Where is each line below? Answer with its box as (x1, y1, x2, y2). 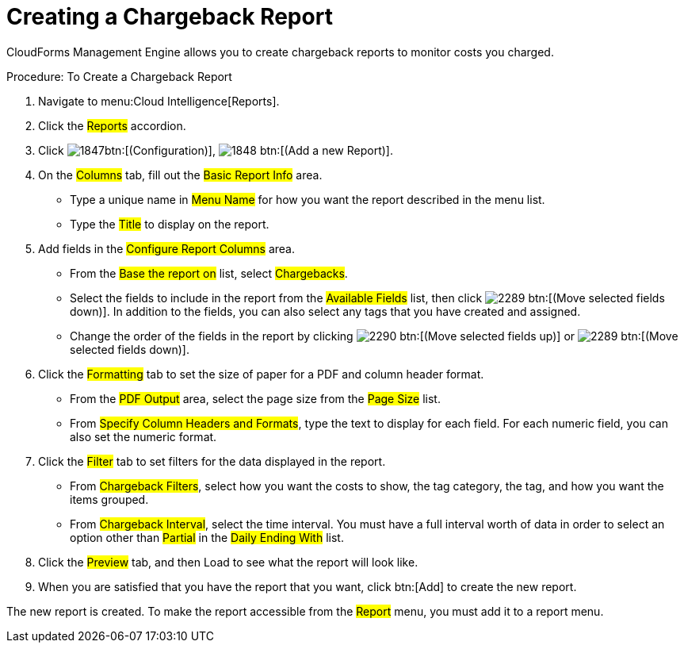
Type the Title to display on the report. (70, 217, 269, 231)
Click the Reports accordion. (38, 118, 186, 132)
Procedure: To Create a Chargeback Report (6, 69, 232, 83)
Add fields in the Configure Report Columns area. (38, 241, 295, 255)
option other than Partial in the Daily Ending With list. (70, 530, 344, 544)
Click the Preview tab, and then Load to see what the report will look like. (38, 555, 418, 569)
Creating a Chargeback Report (6, 3, 333, 30)
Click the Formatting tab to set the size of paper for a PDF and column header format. (38, 367, 484, 381)
